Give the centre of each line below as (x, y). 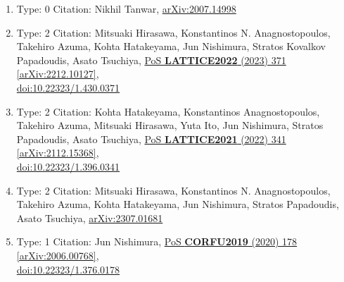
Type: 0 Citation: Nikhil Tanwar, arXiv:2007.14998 (126, 8)
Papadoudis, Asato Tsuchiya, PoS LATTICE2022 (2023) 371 (151, 60)
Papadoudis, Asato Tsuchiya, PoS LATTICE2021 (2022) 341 (151, 139)
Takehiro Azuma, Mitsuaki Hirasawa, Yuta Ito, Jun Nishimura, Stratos (170, 125)
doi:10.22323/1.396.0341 (68, 166)
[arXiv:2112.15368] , (58, 153)
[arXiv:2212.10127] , (58, 74)
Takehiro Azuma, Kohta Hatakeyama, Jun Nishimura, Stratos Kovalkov (171, 46)
